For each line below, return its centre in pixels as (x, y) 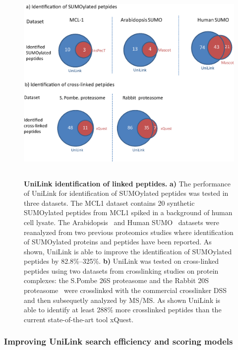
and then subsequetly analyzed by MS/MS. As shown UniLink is (122, 300)
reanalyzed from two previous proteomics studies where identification (129, 232)
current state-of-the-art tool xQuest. (79, 319)
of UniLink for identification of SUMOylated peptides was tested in (126, 193)
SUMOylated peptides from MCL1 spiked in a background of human (128, 212)
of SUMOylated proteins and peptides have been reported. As (118, 242)
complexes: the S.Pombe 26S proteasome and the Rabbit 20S (117, 280)
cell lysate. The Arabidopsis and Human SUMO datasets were (122, 222)
